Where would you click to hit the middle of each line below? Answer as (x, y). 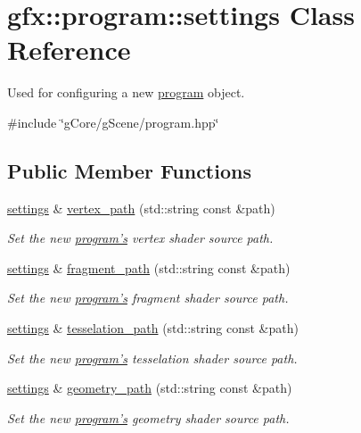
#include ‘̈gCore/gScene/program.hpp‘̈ (113, 122)
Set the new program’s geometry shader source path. (148, 417)
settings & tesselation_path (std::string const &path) (153, 328)
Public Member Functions (129, 170)
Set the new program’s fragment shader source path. (148, 298)
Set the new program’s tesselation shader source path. (152, 358)
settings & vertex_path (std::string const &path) (141, 208)
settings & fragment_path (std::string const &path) (149, 267)
